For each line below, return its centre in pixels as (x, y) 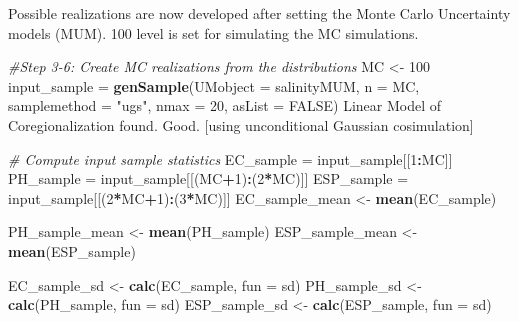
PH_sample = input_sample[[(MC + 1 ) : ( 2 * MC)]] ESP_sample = (208, 178)
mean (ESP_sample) (72, 250)
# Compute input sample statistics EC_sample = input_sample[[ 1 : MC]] (230, 158)
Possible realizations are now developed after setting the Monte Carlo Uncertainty (259, 13)
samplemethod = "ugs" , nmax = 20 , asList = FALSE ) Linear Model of (225, 105)
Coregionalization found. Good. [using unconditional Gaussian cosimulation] (241, 124)
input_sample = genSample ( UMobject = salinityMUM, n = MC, (214, 85)
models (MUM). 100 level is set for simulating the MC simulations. (213, 32)
